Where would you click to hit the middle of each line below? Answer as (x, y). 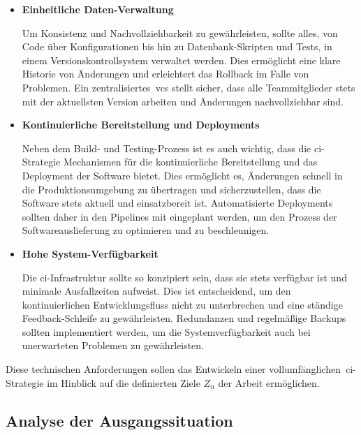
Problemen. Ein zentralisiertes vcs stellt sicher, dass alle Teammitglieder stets (189, 87)
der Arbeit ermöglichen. (269, 382)
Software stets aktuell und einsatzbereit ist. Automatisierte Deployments (177, 203)
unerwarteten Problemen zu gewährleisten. (113, 345)
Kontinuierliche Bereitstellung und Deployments (141, 125)
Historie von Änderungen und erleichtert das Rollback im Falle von (165, 74)
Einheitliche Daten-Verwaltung (98, 9)
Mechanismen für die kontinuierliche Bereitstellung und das (190, 162)
